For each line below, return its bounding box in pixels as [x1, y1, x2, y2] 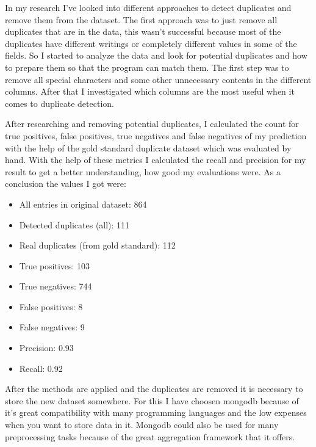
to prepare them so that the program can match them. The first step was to [5, 60, 289, 73]
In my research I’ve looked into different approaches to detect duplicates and [5, 1, 292, 13]
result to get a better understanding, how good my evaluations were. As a [5, 165, 281, 178]
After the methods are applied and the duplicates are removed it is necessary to [5, 382, 303, 395]
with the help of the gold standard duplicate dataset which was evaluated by [5, 141, 292, 154]
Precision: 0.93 [19, 341, 74, 354]
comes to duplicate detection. [5, 96, 114, 109]
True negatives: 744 [19, 280, 92, 293]
